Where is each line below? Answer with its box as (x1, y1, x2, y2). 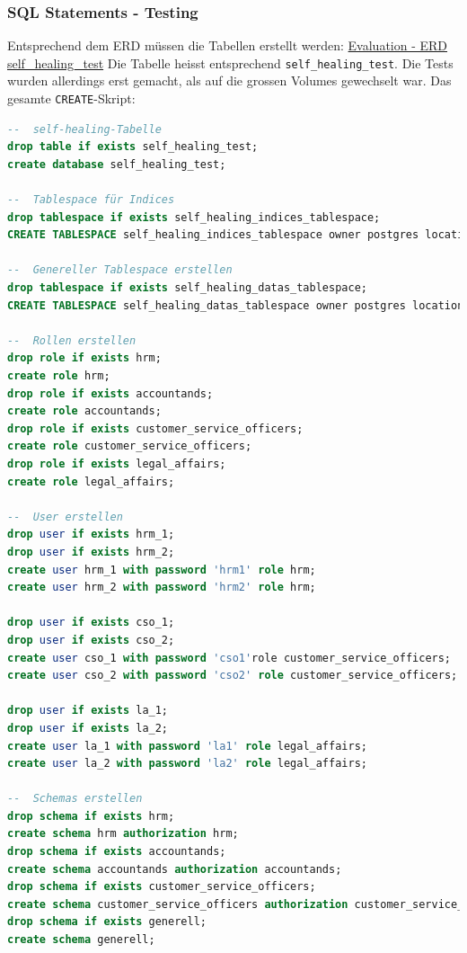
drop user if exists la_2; (7, 721, 169, 735)
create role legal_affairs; (7, 475, 175, 488)
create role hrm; (7, 370, 110, 383)
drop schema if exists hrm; (7, 809, 175, 823)
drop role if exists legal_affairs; (7, 458, 226, 470)
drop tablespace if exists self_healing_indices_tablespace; (7, 210, 381, 224)
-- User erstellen (7, 510, 123, 523)
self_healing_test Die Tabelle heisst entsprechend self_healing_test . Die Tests (7, 53, 454, 72)
